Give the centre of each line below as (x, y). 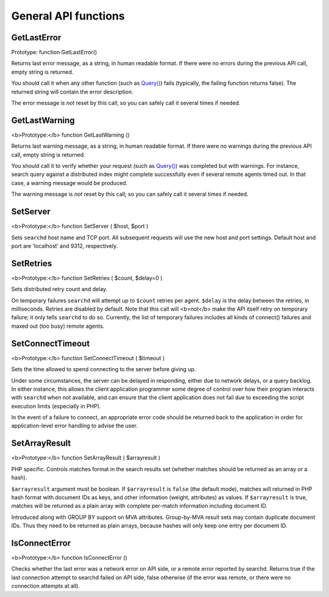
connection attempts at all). (46, 586)
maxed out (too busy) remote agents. (58, 326)
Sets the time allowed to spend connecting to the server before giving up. (104, 369)
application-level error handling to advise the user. (75, 426)
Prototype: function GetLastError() (54, 52)
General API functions (68, 16)
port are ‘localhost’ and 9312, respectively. (65, 246)
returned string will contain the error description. (72, 92)
